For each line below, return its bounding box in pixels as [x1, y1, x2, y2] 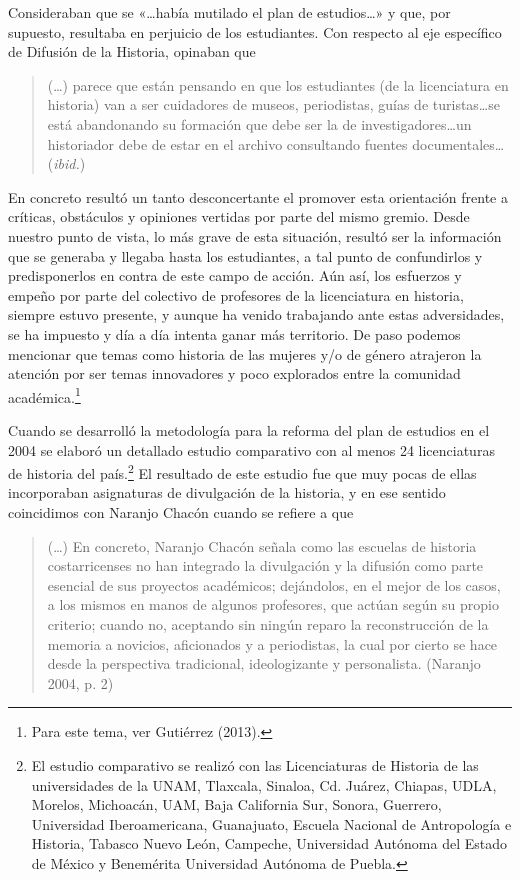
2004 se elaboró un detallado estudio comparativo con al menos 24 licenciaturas [8, 439, 495, 460]
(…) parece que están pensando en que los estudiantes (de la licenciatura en [47, 74, 509, 95]
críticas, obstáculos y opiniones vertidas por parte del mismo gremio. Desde [8, 206, 470, 227]
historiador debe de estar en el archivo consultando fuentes [47, 133, 408, 154]
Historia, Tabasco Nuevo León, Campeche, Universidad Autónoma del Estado [31, 833, 508, 854]
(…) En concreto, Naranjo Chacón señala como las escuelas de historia [47, 535, 477, 556]
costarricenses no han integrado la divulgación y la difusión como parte [47, 555, 484, 576]
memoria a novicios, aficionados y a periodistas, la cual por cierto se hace [47, 633, 498, 654]
